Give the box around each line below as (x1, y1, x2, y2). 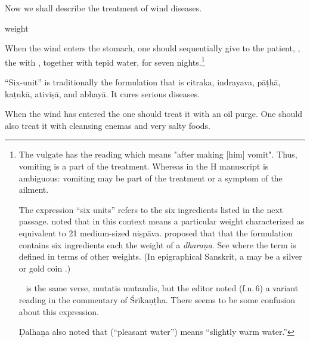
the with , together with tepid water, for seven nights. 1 (5, 54, 205, 68)
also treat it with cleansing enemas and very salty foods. (5, 119, 211, 131)
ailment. (18, 183, 49, 196)
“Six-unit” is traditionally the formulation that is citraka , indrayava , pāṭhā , (5, 76, 281, 88)
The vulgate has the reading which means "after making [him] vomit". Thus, (18, 148, 297, 161)
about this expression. (18, 305, 99, 318)
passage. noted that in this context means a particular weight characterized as (18, 215, 305, 227)
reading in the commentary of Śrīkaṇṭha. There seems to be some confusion (18, 293, 296, 306)
